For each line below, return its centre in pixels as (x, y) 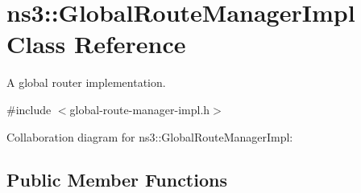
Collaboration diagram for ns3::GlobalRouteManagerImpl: (150, 136)
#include (29, 109)
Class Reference (96, 44)
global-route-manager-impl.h (140, 109)
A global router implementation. (86, 82)
